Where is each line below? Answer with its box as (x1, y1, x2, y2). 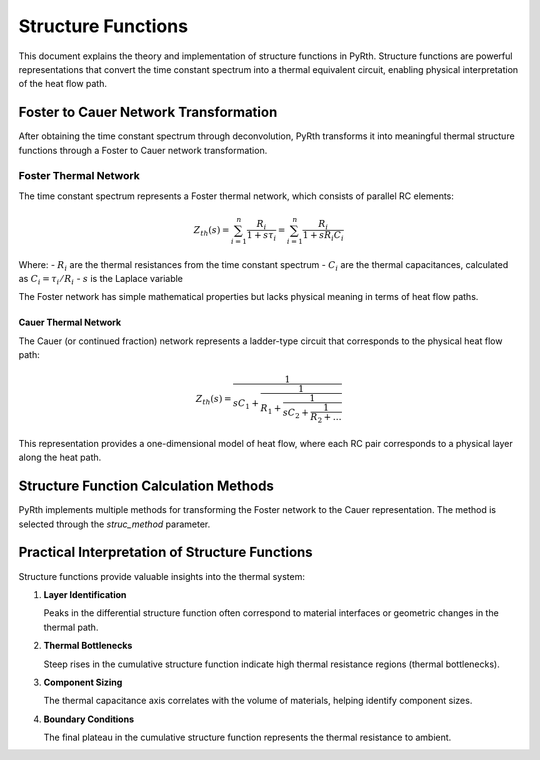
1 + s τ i (246, 230, 277, 244)
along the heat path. (18, 451, 102, 464)
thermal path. (43, 621, 99, 633)
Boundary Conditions (43, 713, 135, 725)
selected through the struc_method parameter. (18, 518, 211, 530)
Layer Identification (43, 588, 127, 600)
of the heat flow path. (18, 78, 107, 90)
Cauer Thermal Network (18, 316, 122, 329)
